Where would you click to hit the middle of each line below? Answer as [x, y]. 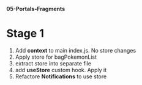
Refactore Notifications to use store [61, 76]
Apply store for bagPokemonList [56, 57]
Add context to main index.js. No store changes [76, 50]
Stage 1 [25, 34]
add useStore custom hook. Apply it [61, 70]
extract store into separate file [53, 63]
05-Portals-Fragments [36, 9]
